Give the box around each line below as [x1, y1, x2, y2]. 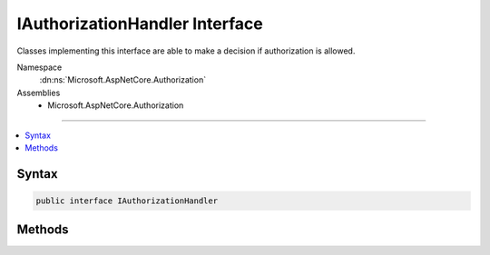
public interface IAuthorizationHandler [35, 195, 218, 206]
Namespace [16, 62, 63, 73]
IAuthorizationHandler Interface [16, 14, 263, 34]
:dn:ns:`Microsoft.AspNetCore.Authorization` [39, 74, 207, 85]
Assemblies [16, 87, 61, 98]
